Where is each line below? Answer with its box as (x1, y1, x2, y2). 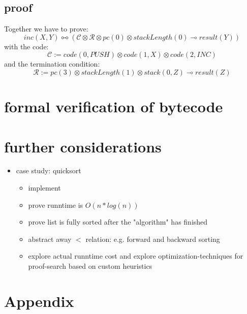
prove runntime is (28, 199, 83, 210)
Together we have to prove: (4, 23, 88, 34)
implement (28, 182, 61, 193)
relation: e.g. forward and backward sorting (85, 233, 220, 244)
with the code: (4, 41, 49, 51)
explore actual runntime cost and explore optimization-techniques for (28, 250, 243, 261)
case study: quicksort (16, 165, 81, 176)
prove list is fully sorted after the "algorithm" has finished (28, 216, 208, 227)
